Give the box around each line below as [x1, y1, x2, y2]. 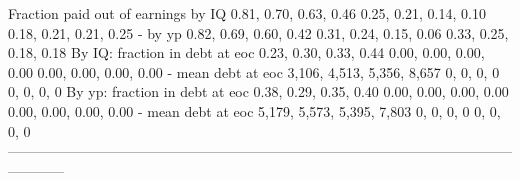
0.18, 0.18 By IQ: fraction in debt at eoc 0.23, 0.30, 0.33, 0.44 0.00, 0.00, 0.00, [8, 42, 485, 63]
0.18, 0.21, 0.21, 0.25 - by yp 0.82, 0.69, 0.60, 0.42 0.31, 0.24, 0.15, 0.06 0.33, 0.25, [8, 22, 509, 43]
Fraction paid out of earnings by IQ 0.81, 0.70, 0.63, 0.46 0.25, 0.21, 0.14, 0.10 [8, 3, 486, 23]
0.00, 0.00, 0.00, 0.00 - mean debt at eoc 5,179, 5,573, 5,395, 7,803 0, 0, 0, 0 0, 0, [8, 100, 501, 121]
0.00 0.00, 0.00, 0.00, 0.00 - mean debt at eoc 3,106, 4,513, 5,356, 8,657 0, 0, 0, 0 [8, 61, 500, 82]
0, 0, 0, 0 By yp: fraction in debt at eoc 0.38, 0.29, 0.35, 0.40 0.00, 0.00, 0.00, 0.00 [8, 81, 509, 102]
